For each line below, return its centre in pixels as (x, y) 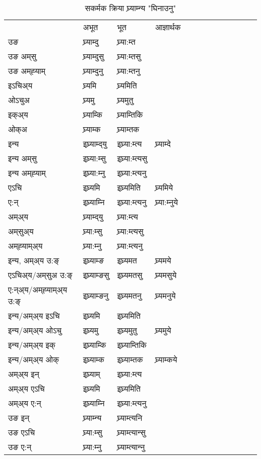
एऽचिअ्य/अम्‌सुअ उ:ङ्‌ (40, 275)
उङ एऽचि (22, 432)
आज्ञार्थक (168, 27)
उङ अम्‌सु (22, 56)
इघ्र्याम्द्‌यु (95, 144)
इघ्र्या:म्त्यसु (132, 158)
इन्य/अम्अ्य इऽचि (34, 315)
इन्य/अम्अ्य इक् (32, 345)
